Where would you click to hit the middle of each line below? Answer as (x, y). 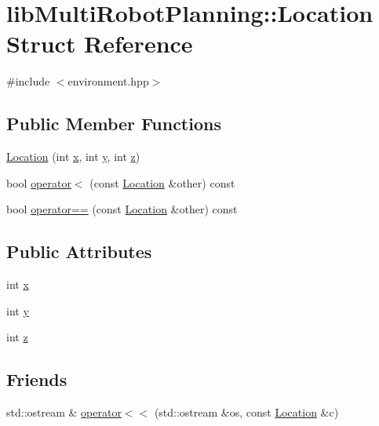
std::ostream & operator (64, 412)
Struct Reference (100, 44)
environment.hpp (108, 81)
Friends (37, 379)
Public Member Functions (114, 124)
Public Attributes (79, 251)
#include (28, 81)
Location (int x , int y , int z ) (73, 157)
